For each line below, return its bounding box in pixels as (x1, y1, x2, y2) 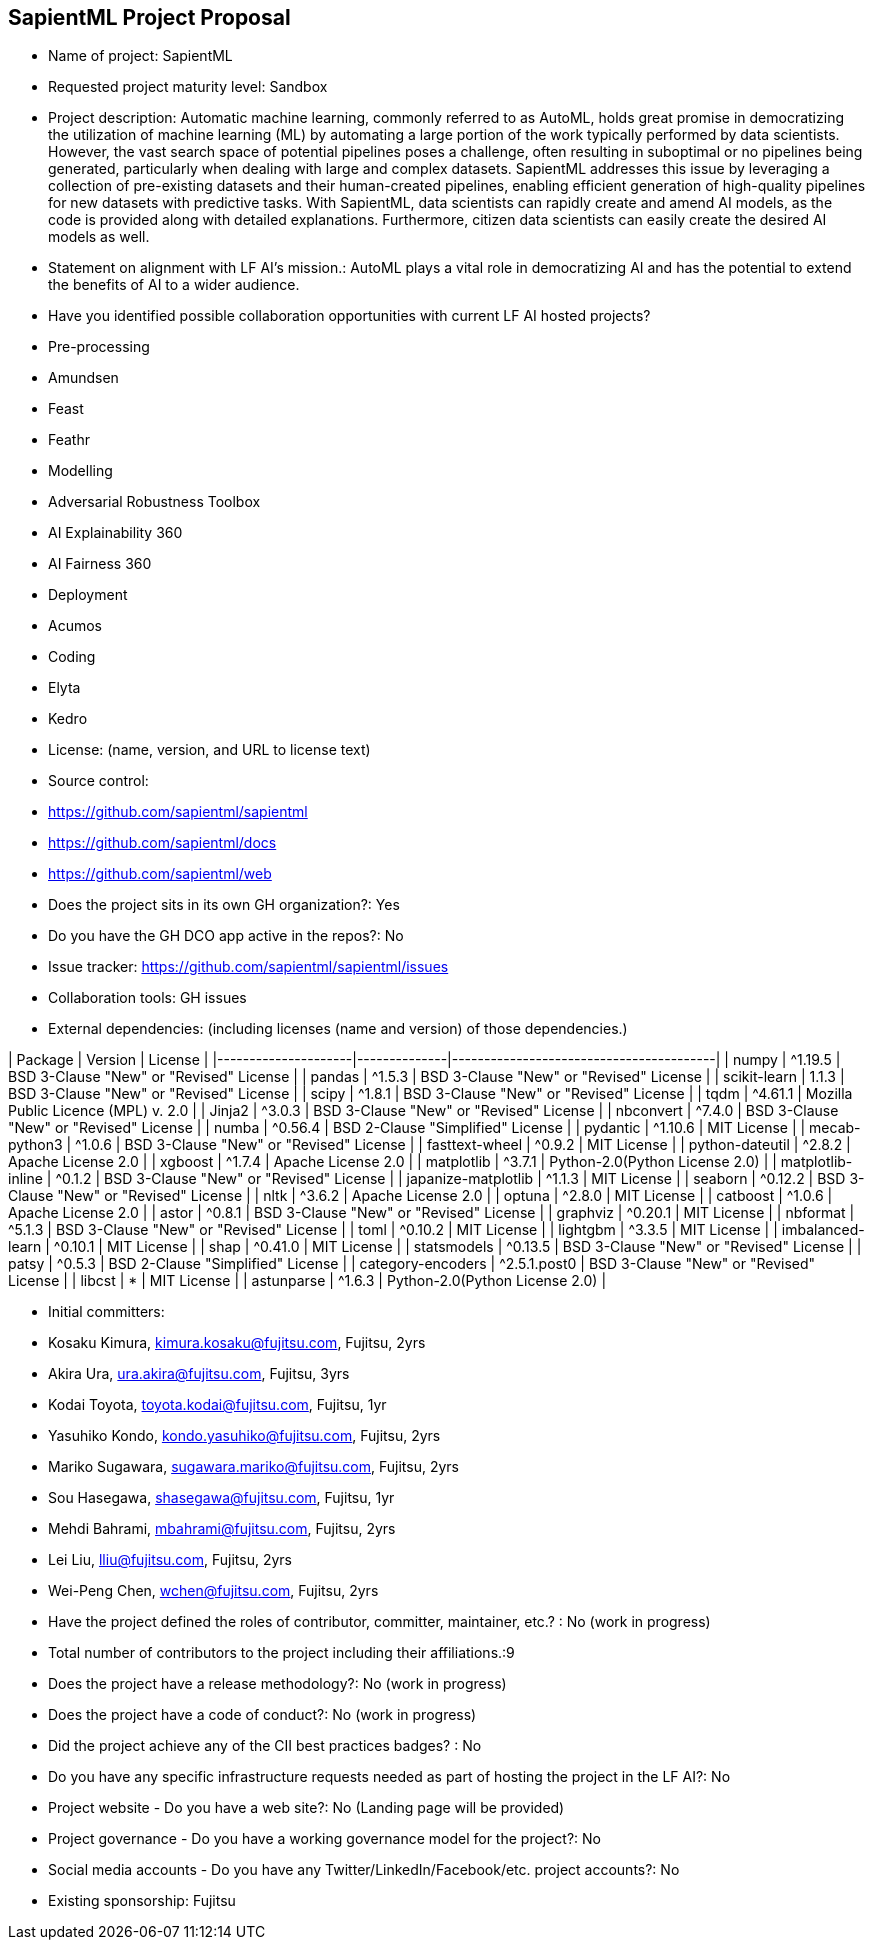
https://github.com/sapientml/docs (48, 834, 277, 852)
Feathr (48, 431, 90, 449)
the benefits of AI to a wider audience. (48, 276, 300, 294)
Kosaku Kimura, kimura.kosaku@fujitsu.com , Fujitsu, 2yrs (48, 1334, 426, 1352)
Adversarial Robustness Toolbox (48, 493, 261, 511)
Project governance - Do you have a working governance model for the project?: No (48, 1830, 602, 1848)
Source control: (48, 772, 149, 790)
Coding (48, 648, 96, 666)
